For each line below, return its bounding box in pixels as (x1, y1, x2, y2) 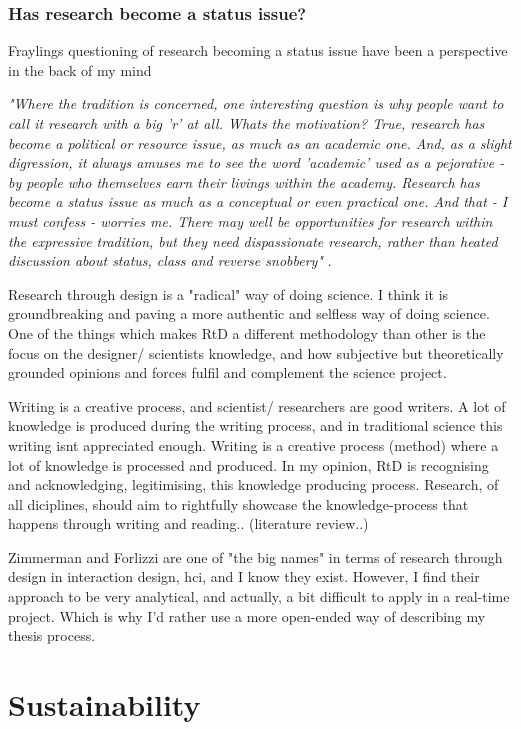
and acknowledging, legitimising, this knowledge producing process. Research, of (8, 474, 499, 495)
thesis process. (8, 625, 96, 646)
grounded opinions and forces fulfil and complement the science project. (8, 362, 447, 383)
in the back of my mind (8, 59, 152, 80)
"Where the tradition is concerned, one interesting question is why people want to (8, 93, 504, 114)
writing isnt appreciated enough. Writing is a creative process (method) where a (8, 434, 499, 455)
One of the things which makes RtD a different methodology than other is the (8, 322, 486, 343)
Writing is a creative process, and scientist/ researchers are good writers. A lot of (8, 395, 506, 416)
